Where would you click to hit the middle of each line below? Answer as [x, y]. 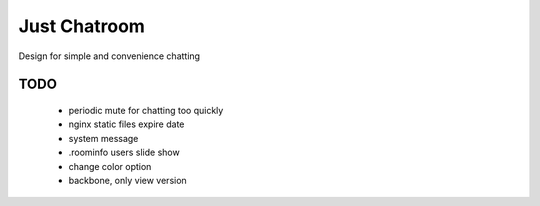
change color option [110, 166]
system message [103, 138]
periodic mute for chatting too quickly [146, 110]
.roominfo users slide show [124, 152]
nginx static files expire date [126, 124]
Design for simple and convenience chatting [109, 56]
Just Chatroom [81, 26]
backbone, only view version [127, 180]
